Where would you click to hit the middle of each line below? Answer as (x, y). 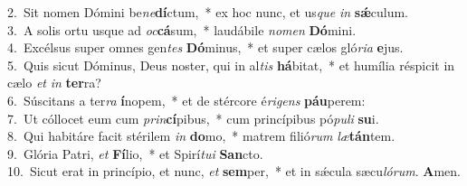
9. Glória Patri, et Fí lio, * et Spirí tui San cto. (135, 153)
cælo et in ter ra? (54, 83)
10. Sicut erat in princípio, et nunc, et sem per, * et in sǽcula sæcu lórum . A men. (234, 171)
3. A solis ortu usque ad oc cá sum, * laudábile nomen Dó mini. (182, 29)
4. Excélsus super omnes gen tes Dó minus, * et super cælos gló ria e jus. (205, 47)
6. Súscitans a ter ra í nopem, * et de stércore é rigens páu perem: (186, 100)
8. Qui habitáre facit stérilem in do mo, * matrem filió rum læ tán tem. (201, 136)
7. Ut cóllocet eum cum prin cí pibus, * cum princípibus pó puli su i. (193, 118)
